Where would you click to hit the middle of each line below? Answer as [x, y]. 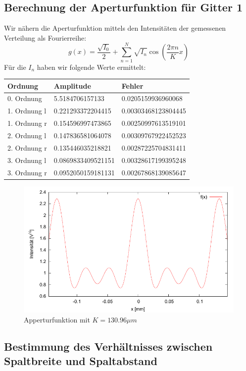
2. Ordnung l [27, 135]
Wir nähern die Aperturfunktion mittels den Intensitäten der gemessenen [115, 28]
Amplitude [72, 85]
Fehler [132, 85]
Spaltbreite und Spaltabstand [81, 360]
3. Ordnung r [27, 172]
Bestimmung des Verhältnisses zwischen [108, 346]
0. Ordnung [25, 98]
